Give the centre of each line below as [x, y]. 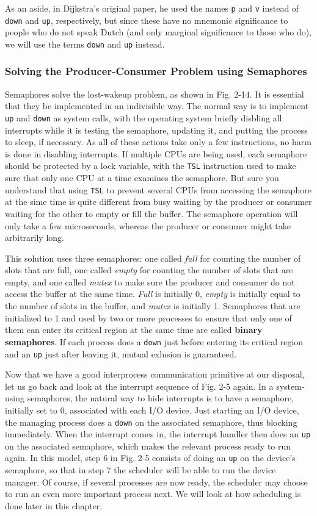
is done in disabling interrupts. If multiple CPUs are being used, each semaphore [156, 153]
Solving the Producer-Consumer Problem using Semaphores [156, 71]
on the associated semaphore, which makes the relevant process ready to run [148, 446]
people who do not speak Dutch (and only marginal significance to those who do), [158, 32]
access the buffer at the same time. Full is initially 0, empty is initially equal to [153, 294]
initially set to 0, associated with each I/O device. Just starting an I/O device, [152, 410]
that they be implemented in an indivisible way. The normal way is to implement [157, 106]
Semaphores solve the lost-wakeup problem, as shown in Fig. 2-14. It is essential [155, 94]
